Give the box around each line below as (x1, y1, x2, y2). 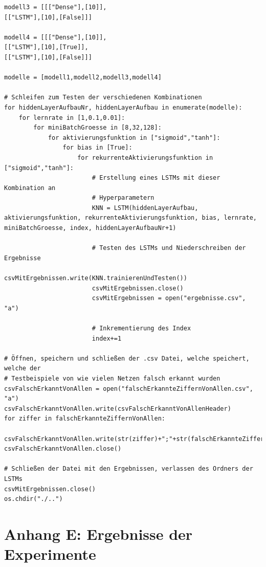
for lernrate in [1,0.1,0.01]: (18, 114, 125, 121)
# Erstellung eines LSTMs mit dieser (92, 174, 220, 182)
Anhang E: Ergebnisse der (4, 523, 193, 544)
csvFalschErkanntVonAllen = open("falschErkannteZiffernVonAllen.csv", (4, 385, 253, 392)
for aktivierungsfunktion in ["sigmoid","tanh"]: (48, 134, 220, 141)
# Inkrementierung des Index (92, 325, 191, 332)
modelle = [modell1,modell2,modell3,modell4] (4, 74, 162, 81)
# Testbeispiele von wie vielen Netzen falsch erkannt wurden (4, 374, 220, 382)
